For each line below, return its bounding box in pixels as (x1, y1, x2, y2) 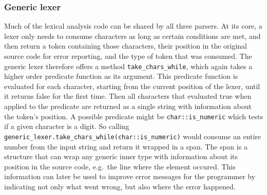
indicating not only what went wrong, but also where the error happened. (4, 181, 236, 191)
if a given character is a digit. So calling (4, 121, 129, 132)
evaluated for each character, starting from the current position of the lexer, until (4, 80, 260, 91)
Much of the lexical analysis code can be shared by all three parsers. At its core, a (4, 20, 262, 31)
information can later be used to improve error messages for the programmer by (4, 171, 256, 182)
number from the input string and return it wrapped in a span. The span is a (4, 141, 247, 151)
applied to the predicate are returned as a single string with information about (4, 101, 252, 112)
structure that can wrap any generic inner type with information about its (4, 151, 238, 162)
